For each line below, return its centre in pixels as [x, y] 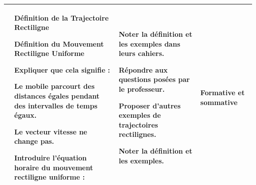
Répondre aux [143, 69]
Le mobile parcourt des [55, 86]
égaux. [26, 115]
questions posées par [154, 79]
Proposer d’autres [150, 105]
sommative [219, 102]
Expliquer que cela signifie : [62, 69]
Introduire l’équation [51, 158]
